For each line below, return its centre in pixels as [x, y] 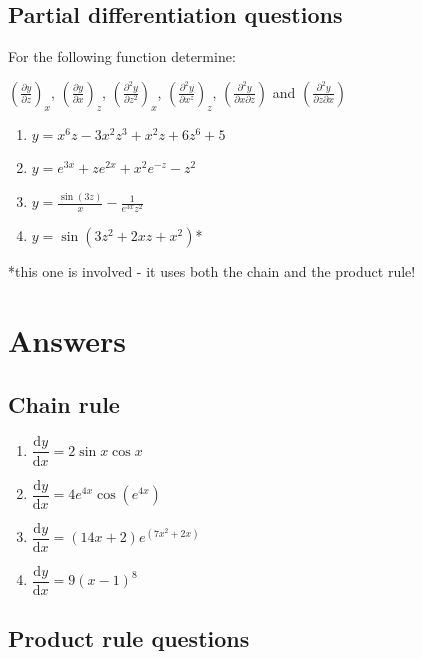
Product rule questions [129, 638]
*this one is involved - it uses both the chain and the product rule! [212, 271]
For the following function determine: [122, 56]
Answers [67, 340]
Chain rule [64, 403]
